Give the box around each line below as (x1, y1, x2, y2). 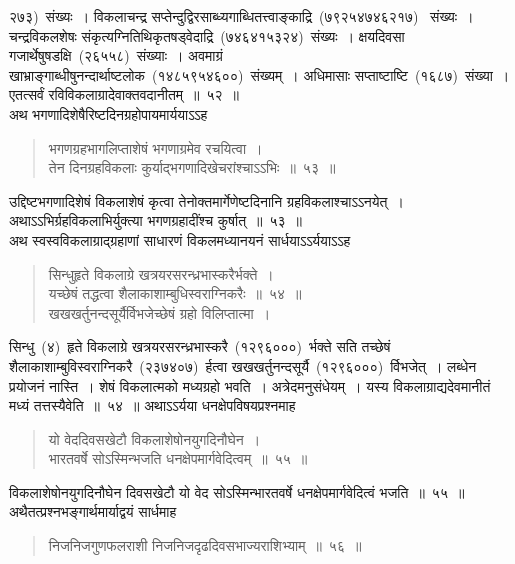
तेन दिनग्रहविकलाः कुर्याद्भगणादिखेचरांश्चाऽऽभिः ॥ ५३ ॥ (48, 157, 336, 178)
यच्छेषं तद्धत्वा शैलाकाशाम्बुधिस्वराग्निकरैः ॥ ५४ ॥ (48, 283, 302, 304)
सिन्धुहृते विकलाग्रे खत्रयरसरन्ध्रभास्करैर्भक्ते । (48, 263, 274, 284)
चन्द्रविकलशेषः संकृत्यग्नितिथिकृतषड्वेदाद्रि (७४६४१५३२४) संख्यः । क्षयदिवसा (9, 25, 405, 46)
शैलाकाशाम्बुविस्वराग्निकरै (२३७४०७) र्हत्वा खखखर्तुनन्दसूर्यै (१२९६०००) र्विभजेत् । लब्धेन (9, 355, 477, 376)
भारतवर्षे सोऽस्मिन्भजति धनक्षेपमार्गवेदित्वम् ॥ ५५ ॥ (48, 448, 308, 469)
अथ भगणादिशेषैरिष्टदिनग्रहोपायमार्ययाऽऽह (9, 103, 208, 124)
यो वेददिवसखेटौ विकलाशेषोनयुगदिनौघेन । (48, 428, 261, 449)
